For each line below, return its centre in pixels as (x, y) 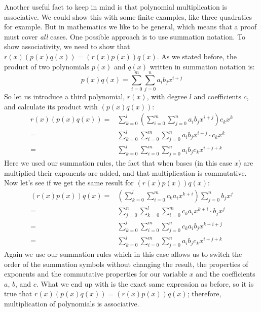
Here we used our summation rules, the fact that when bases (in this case (118, 163)
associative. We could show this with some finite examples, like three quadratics (128, 16)
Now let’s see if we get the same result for (69, 183)
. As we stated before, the (197, 56)
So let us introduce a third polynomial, (65, 96)
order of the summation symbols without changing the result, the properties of (126, 264)
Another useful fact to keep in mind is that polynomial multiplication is (116, 7)
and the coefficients (226, 274)
